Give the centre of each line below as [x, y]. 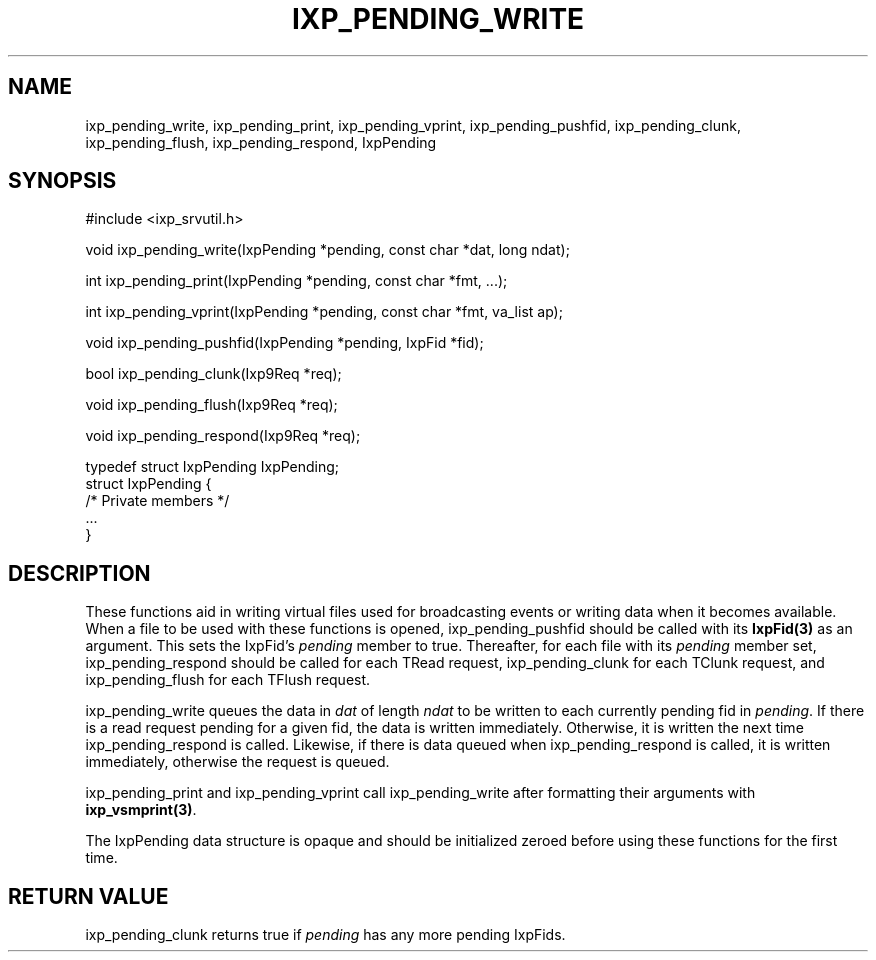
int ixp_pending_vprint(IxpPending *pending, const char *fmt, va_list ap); [324, 312]
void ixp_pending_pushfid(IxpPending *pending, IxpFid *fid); [284, 343]
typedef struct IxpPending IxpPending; [212, 467]
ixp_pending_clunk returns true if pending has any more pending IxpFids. [325, 935]
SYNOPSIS [62, 181]
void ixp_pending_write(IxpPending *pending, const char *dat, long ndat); [327, 250]
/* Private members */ [157, 501]
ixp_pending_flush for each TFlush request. [228, 680]
